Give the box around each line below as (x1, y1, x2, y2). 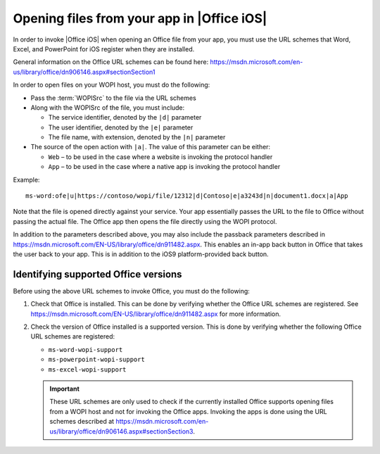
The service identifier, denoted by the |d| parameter (48, 113, 202, 122)
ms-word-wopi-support (48, 346, 123, 353)
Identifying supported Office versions (13, 268, 182, 280)
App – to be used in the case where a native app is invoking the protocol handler (48, 163, 281, 171)
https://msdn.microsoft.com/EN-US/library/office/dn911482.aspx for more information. (30, 310, 281, 318)
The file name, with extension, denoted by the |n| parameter (48, 133, 226, 141)
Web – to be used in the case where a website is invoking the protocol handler (48, 152, 273, 161)
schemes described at (49, 417, 115, 426)
